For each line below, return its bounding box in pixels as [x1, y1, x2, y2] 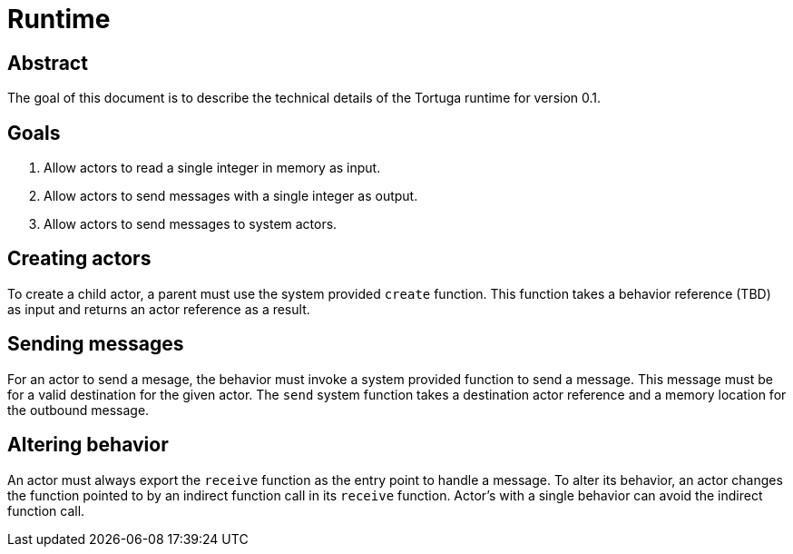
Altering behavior [7, 433, 169, 457]
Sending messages [7, 332, 184, 356]
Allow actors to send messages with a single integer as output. [44, 188, 418, 204]
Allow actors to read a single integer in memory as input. [44, 160, 381, 176]
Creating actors [7, 247, 152, 271]
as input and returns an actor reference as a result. [7, 301, 310, 317]
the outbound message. [7, 401, 150, 418]
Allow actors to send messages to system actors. [44, 216, 338, 232]
